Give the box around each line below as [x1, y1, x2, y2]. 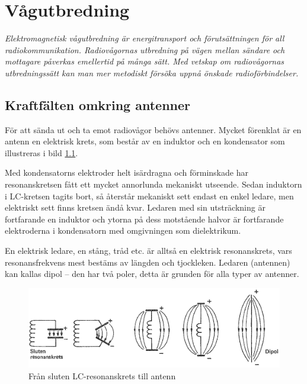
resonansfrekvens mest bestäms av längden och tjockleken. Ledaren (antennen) [5, 256, 290, 268]
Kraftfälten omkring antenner [5, 95, 191, 114]
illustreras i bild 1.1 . [5, 146, 78, 159]
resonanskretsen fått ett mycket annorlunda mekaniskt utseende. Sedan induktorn [5, 178, 302, 191]
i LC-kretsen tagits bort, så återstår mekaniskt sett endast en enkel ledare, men [5, 189, 294, 202]
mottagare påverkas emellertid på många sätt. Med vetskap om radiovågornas [5, 55, 284, 67]
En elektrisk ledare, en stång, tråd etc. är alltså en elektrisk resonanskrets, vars [5, 244, 292, 257]
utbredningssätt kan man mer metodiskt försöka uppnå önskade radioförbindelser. [5, 66, 299, 79]
